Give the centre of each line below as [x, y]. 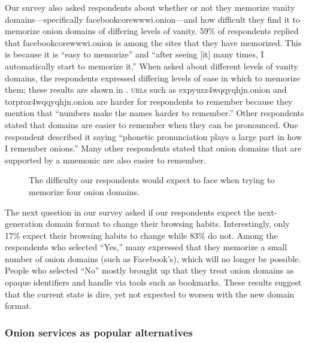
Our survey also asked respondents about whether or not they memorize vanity [150, 7]
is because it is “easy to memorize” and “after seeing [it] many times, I [134, 54]
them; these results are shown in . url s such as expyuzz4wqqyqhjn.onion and [146, 89]
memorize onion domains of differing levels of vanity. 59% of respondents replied [152, 31]
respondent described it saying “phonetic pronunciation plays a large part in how [153, 136]
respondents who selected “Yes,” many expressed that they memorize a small [146, 247]
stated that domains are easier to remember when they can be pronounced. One [152, 124]
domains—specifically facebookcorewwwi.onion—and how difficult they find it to [152, 19]
